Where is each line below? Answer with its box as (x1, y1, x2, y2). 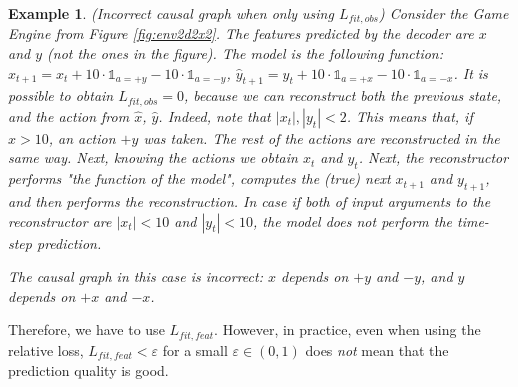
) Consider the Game (378, 3, 509, 23)
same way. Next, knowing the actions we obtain (8, 147, 298, 168)
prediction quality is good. (8, 360, 169, 381)
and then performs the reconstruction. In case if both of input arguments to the (8, 191, 491, 212)
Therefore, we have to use (8, 319, 165, 340)
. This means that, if (346, 105, 473, 126)
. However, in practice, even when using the (214, 319, 481, 340)
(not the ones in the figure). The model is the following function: (47, 43, 444, 64)
